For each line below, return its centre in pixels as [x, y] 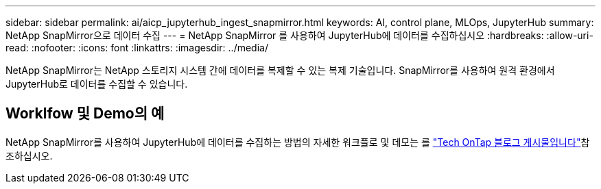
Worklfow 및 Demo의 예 [85, 114]
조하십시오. [29, 155]
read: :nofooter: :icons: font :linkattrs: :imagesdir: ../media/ [137, 48]
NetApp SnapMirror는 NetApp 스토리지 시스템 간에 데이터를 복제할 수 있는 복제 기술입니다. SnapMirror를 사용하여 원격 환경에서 [280, 70]
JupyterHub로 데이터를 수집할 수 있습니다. [97, 84]
